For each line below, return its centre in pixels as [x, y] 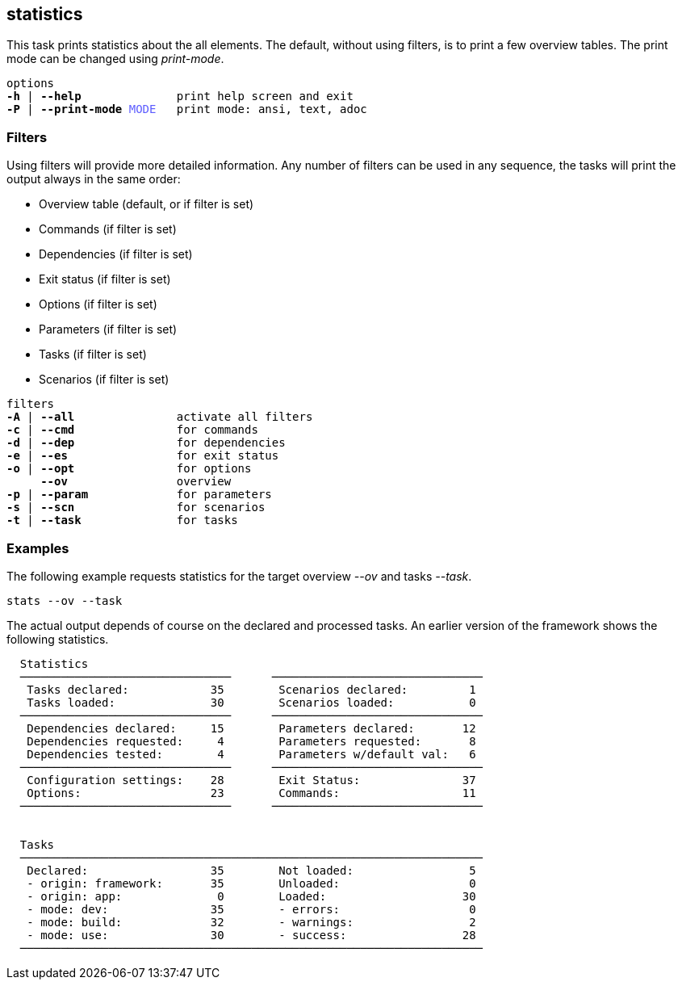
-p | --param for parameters [139, 495]
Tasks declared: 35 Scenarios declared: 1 [251, 689]
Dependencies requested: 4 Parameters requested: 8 [251, 741]
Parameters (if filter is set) [108, 329]
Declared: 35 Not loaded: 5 [251, 870]
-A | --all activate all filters [160, 417]
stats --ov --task [65, 600]
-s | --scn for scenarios [136, 508]
